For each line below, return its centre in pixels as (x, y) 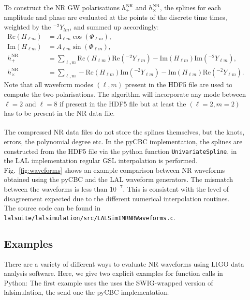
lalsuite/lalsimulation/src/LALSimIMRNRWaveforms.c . (90, 217)
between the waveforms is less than (56, 188)
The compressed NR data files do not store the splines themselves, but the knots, (124, 132)
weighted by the (28, 27)
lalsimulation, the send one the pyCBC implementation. (87, 292)
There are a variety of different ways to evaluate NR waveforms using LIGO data (124, 263)
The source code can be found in (52, 208)
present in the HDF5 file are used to (179, 84)
